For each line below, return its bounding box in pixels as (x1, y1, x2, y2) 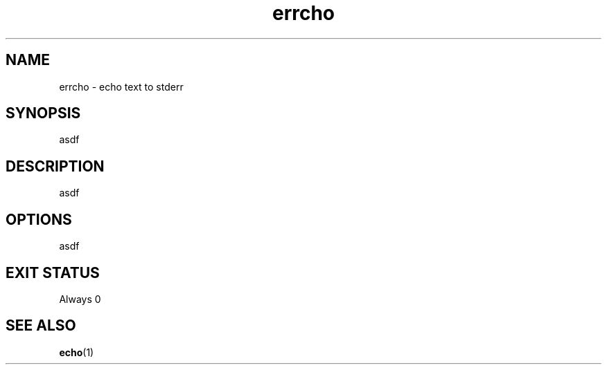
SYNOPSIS (6, 104, 81, 122)
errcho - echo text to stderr (59, 80, 184, 93)
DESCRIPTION (6, 157, 105, 175)
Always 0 (59, 293, 101, 305)
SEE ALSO (6, 317, 76, 335)
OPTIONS (6, 210, 72, 228)
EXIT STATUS (6, 263, 100, 281)
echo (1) (59, 346, 94, 358)
